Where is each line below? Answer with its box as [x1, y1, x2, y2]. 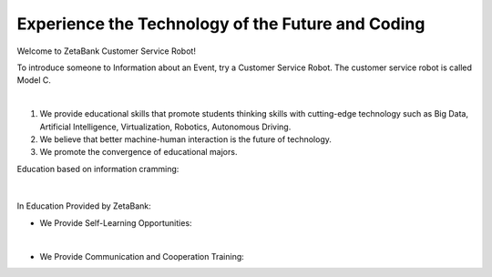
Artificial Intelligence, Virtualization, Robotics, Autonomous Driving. [39, 121, 292, 132]
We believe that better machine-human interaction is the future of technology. [39, 133, 333, 145]
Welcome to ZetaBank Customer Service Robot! [16, 46, 196, 56]
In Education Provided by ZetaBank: [16, 200, 151, 211]
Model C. [16, 75, 52, 86]
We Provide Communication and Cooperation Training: [39, 251, 245, 262]
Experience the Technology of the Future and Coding [16, 14, 425, 34]
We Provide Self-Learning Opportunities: [39, 217, 192, 228]
